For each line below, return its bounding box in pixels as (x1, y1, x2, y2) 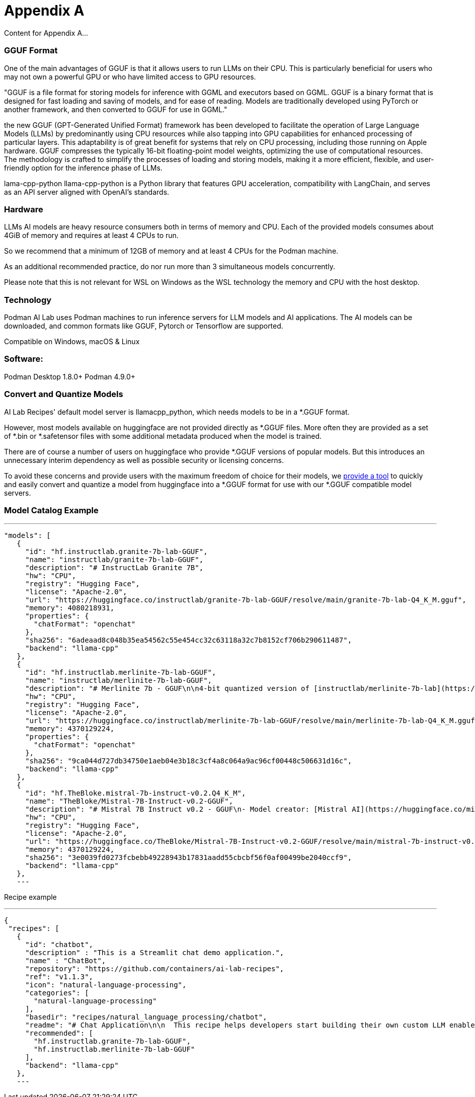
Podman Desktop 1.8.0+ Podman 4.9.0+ (4, 372, 136, 381)
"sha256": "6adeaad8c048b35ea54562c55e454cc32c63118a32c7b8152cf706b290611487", (25, 636, 352, 645)
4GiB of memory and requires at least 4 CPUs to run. (4, 231, 179, 240)
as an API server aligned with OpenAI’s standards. (4, 187, 170, 196)
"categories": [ (25, 989, 89, 997)
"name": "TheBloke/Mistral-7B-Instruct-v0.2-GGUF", (25, 797, 233, 806)
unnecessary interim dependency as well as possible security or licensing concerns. (4, 455, 284, 464)
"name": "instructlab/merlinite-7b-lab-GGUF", (25, 676, 212, 685)
